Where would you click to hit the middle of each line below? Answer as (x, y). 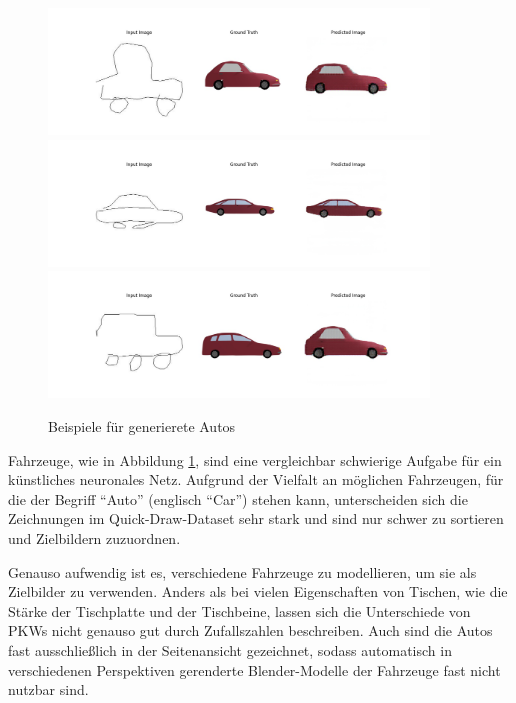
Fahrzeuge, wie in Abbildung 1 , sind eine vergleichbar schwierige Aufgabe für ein (255, 459)
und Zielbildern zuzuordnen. (94, 537)
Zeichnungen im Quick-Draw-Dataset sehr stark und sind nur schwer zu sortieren (256, 518)
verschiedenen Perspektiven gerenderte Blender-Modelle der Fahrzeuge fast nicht (254, 669)
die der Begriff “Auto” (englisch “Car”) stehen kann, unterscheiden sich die (238, 498)
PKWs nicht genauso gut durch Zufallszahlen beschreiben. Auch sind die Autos (250, 630)
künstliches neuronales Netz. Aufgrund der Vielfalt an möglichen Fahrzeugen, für (256, 479)
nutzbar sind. (48, 689)
